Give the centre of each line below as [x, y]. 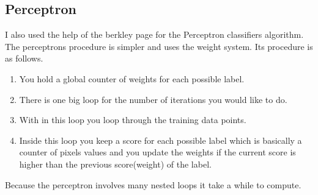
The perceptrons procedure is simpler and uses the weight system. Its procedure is [159, 46]
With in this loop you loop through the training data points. [133, 120]
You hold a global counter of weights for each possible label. [132, 78]
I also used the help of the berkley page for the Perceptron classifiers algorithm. [154, 34]
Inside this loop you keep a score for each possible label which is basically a [161, 140]
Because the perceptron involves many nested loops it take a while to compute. [153, 184]
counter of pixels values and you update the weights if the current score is [157, 152]
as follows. [24, 58]
